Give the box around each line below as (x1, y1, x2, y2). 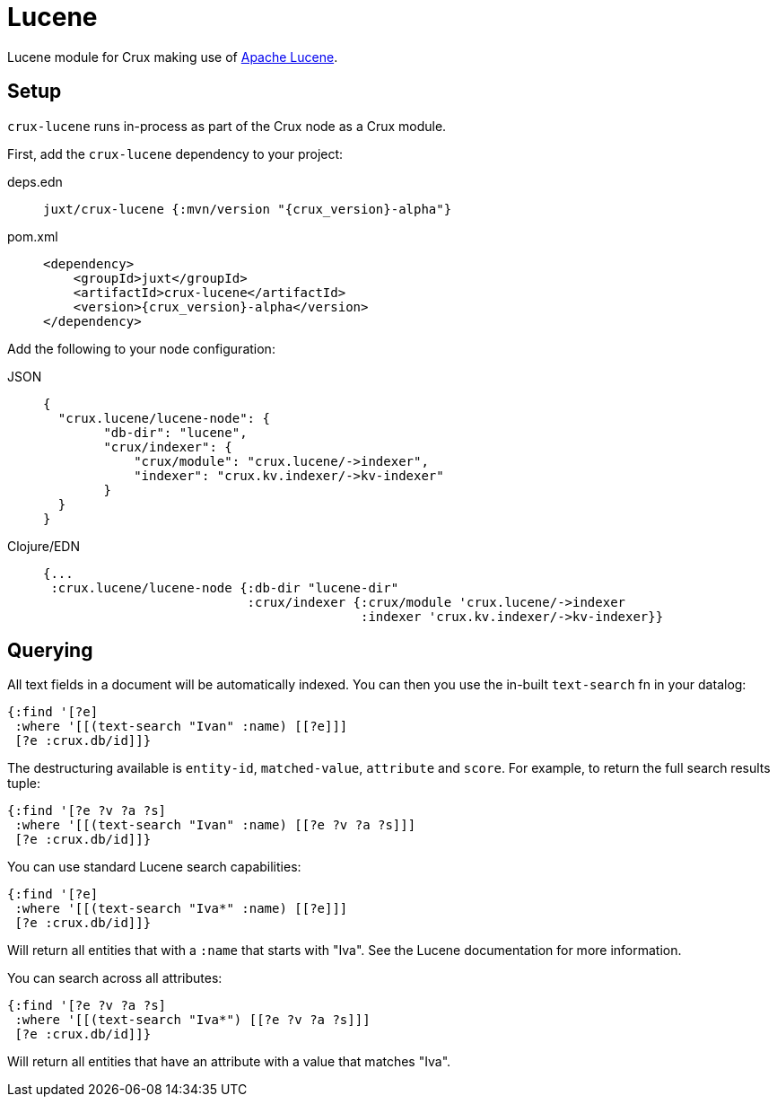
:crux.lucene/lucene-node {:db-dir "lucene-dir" (50, 580, 399, 595)
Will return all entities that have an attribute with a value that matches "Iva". (7, 1054, 451, 1070)
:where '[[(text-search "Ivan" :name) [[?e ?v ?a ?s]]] (14, 818, 416, 833)
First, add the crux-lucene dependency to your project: (7, 145, 344, 162)
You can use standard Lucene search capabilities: (7, 859, 301, 875)
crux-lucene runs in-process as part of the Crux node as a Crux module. (7, 118, 447, 134)
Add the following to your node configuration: (7, 340, 275, 356)
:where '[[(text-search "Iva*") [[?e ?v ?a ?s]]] (14, 1012, 371, 1028)
